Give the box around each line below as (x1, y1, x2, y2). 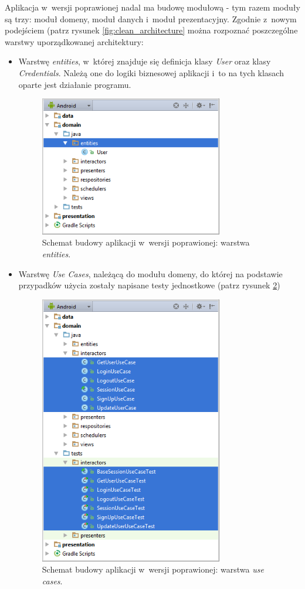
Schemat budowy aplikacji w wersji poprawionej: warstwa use (42, 563, 264, 576)
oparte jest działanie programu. (18, 78, 131, 90)
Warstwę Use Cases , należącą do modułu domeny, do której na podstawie (18, 267, 283, 280)
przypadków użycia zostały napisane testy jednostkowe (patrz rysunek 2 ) (18, 279, 280, 291)
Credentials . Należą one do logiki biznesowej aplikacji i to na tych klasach (18, 66, 284, 79)
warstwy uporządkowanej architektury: (5, 35, 144, 47)
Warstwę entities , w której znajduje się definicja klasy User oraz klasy (18, 55, 271, 67)
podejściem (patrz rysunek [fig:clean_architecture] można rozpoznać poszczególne (5, 24, 298, 36)
